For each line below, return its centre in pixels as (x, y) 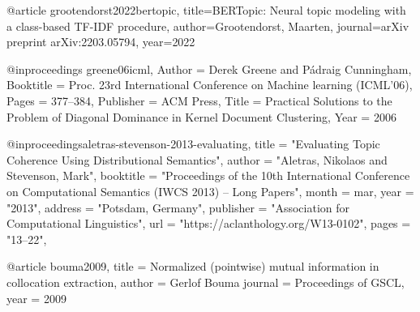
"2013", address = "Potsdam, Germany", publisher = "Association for (178, 207)
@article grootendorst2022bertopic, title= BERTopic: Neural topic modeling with (206, 10)
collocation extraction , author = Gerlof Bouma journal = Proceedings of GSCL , (206, 282)
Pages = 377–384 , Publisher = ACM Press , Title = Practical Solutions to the (199, 100)
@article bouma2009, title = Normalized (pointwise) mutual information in (193, 266)
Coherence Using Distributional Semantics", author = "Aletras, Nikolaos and (197, 159)
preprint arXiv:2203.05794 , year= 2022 (101, 42)
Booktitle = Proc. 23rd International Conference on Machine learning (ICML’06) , (210, 85)
